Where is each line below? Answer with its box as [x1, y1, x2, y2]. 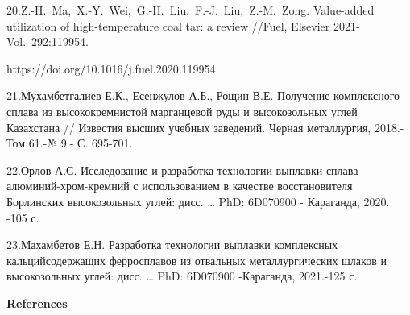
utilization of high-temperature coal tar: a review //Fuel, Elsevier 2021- [6, 17, 360, 34]
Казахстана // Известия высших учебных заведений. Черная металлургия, [6, 118, 371, 135]
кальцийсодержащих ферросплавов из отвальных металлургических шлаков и [6, 251, 387, 268]
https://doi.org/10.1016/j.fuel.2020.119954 [6, 60, 216, 77]
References [6, 294, 68, 311]
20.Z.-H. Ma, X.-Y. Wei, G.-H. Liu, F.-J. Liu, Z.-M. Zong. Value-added [6, 2, 375, 18]
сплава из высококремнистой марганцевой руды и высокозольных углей [6, 102, 358, 119]
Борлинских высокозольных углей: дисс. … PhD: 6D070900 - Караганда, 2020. [6, 193, 390, 209]
